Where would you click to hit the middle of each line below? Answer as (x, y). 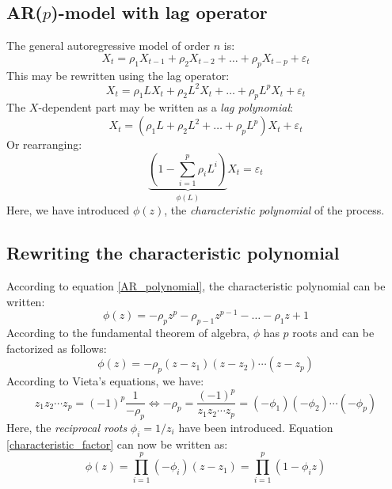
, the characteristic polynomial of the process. (274, 210)
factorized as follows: (57, 348)
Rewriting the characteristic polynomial (173, 253)
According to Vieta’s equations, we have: (105, 380)
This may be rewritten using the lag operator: (118, 75)
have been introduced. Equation (256, 427)
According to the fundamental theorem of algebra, (128, 332)
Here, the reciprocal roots (67, 427)
